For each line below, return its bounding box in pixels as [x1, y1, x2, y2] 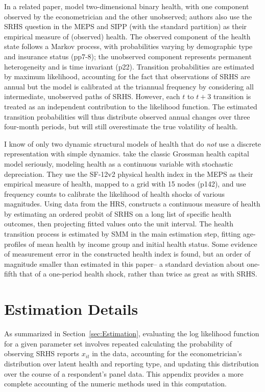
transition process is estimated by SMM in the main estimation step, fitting [4, 228, 241, 239]
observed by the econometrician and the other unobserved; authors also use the [4, 11, 252, 21]
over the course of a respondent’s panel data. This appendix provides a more [4, 368, 244, 379]
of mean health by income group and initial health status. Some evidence [29, 238, 257, 249]
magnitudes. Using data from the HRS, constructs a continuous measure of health [4, 198, 260, 209]
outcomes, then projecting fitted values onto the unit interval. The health [4, 218, 234, 229]
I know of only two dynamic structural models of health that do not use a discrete [4, 138, 261, 149]
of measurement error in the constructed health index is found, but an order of [4, 248, 251, 259]
